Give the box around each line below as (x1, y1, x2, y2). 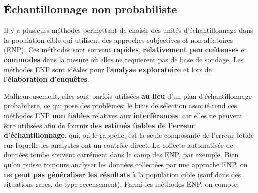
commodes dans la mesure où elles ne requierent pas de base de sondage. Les (4, 54, 244, 64)
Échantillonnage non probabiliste (4, 1, 177, 17)
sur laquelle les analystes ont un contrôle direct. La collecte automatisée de (4, 139, 233, 150)
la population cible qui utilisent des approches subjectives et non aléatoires (4, 34, 233, 45)
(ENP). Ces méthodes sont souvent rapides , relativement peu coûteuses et (4, 44, 247, 55)
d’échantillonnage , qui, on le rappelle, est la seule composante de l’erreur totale (4, 130, 254, 140)
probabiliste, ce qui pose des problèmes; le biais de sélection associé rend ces (4, 100, 237, 111)
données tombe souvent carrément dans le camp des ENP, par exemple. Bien (4, 149, 239, 160)
